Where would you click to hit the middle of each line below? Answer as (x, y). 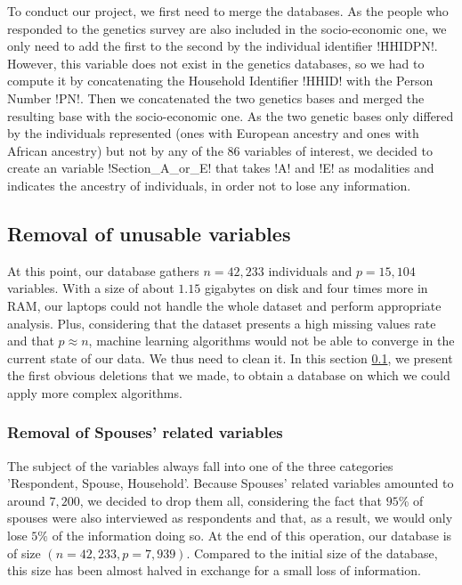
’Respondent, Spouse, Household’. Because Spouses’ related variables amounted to (231, 483)
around (26, 500)
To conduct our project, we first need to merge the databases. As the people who (228, 11)
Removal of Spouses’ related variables (145, 432)
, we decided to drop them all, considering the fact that (231, 500)
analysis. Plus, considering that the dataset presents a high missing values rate (222, 323)
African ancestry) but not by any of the (115, 150)
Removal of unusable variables (149, 233)
